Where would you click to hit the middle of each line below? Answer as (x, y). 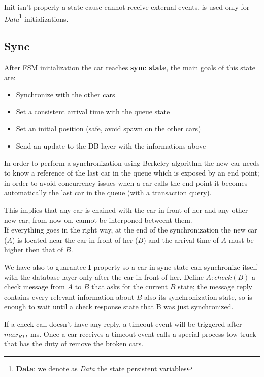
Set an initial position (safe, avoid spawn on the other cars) (108, 128)
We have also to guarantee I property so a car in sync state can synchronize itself (131, 266)
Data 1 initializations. (36, 18)
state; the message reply (215, 287)
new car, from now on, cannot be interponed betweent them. (98, 220)
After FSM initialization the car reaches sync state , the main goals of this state (130, 67)
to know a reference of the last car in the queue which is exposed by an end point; (132, 173)
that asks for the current (130, 287)
